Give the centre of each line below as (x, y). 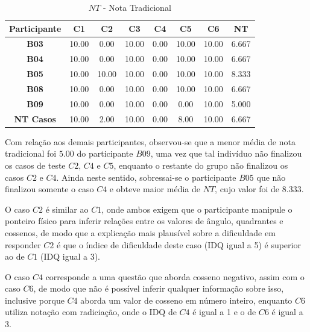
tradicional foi (31, 153)
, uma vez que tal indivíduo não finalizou (226, 153)
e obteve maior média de (155, 189)
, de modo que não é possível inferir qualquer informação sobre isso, (159, 288)
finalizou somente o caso (49, 189)
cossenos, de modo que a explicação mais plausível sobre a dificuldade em (140, 232)
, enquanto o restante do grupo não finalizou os (201, 165)
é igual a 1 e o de (224, 312)
